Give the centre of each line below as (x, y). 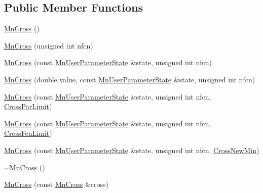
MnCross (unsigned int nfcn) (49, 45)
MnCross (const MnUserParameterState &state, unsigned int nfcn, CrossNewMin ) (132, 150)
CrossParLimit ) (28, 106)
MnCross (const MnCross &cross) (56, 184)
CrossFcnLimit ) (28, 133)
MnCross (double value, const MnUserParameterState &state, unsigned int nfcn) (130, 79)
